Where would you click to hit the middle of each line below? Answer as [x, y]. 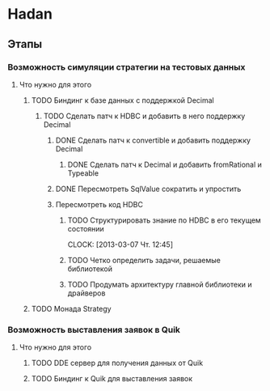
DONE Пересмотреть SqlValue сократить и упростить [148, 189]
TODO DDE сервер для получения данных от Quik [117, 363]
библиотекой [90, 269]
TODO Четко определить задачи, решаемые [144, 260]
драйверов [86, 293]
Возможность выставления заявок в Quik [94, 329]
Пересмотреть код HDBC [99, 204]
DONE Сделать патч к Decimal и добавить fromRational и [165, 164]
